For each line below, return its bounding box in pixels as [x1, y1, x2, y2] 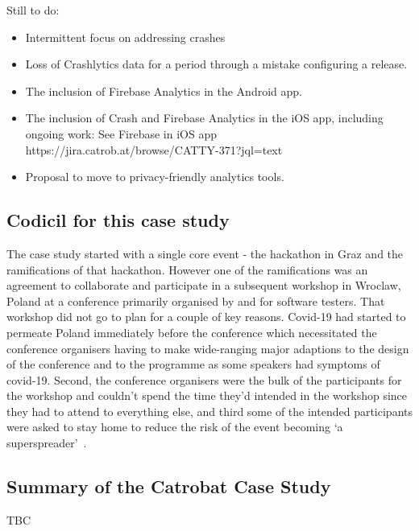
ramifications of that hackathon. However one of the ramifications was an [6, 261, 368, 278]
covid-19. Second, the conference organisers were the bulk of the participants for [6, 371, 402, 388]
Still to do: [6, 2, 60, 18]
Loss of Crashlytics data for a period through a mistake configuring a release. [25, 56, 408, 72]
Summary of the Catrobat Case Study [6, 474, 331, 499]
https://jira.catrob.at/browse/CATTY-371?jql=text [25, 141, 283, 158]
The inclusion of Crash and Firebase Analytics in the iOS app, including [25, 109, 384, 126]
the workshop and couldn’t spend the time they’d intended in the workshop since [6, 387, 408, 404]
